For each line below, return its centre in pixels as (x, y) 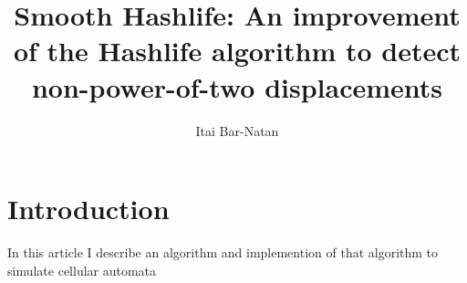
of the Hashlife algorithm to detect (237, 51)
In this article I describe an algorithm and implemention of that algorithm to (223, 252)
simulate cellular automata (82, 270)
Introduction (88, 209)
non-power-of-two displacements (237, 86)
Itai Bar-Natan (237, 130)
